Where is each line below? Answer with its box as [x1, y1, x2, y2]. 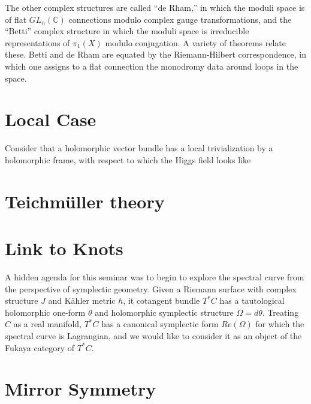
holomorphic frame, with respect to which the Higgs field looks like [5, 153, 251, 166]
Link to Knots [5, 236, 123, 261]
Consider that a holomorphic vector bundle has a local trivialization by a [5, 142, 273, 154]
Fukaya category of [5, 341, 75, 354]
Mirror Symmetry [5, 376, 156, 401]
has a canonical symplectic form [101, 318, 219, 330]
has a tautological [219, 294, 285, 307]
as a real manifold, [13, 318, 81, 330]
